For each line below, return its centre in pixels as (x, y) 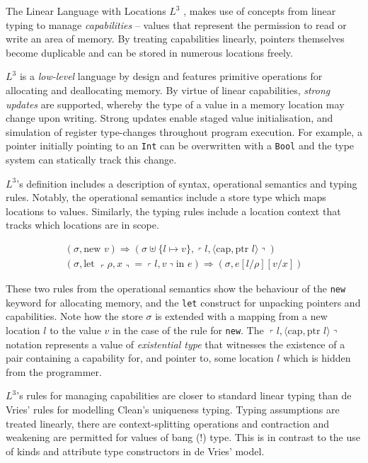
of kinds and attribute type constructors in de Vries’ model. (135, 451)
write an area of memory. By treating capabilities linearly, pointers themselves (175, 39)
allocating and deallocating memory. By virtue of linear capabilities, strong (168, 90)
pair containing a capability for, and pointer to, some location (140, 358)
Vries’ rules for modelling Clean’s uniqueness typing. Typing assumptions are (173, 409)
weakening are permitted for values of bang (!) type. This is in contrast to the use (183, 437)
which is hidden (317, 358)
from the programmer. (54, 371)
